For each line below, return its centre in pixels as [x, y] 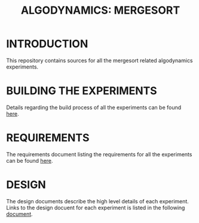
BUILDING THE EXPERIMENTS [82, 91]
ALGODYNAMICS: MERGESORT [100, 10]
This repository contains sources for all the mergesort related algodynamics [99, 60]
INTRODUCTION [47, 44]
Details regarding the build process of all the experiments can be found [94, 107]
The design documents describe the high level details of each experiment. [98, 201]
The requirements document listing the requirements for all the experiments [99, 154]
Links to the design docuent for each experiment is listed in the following [96, 207]
